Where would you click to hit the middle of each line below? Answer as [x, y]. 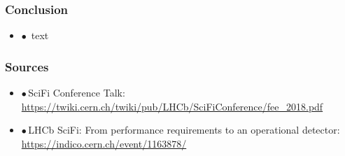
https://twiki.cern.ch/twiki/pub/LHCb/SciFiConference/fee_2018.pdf [172, 106]
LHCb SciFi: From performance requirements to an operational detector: [184, 130]
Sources [27, 66]
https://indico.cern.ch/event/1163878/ [104, 143]
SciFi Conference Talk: [77, 93]
